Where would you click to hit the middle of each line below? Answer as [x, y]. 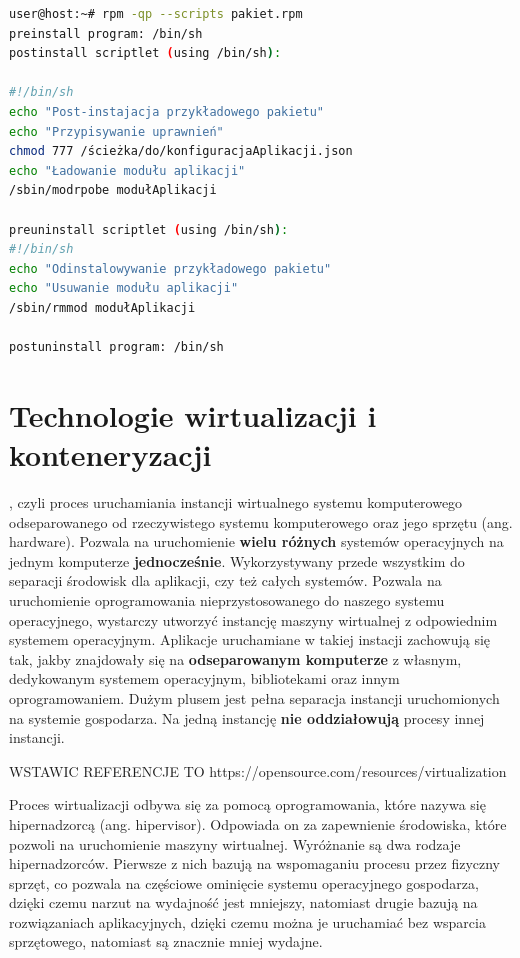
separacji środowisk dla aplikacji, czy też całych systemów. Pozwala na [225, 580]
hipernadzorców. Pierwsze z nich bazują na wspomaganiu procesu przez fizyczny [254, 863]
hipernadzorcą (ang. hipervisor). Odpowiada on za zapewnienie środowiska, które [258, 823]
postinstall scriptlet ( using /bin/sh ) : [145, 53]
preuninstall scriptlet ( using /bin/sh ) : [149, 229]
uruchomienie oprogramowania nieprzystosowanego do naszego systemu [227, 599]
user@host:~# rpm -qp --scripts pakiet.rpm [156, 14]
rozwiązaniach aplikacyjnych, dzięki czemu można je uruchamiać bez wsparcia [247, 921]
